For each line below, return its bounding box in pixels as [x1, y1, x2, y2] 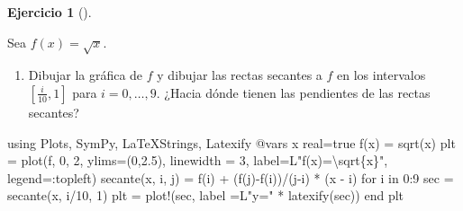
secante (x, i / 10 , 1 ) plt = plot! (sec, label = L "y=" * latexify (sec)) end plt [7, 186, 404, 205]
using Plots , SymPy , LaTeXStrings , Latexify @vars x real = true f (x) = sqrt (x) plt [7, 133, 456, 152]
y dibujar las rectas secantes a [157, 66, 322, 84]
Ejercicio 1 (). [7, 3, 92, 21]
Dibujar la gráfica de [28, 66, 143, 84]
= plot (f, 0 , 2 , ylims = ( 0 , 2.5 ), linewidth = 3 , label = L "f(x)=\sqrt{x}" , [7, 151, 388, 170]
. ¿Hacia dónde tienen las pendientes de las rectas [156, 83, 431, 101]
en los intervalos [337, 66, 426, 84]
